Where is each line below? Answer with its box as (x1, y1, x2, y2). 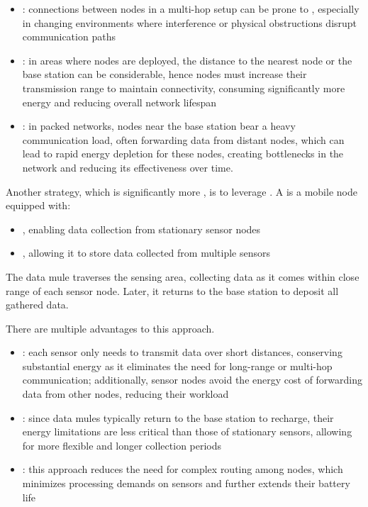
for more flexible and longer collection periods (22, 438, 222, 452)
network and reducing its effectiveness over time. (22, 160, 233, 174)
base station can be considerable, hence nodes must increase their (22, 67, 307, 82)
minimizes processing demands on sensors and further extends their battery (22, 476, 350, 491)
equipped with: (6, 198, 71, 213)
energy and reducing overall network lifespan (22, 94, 217, 109)
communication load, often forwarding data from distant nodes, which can (22, 132, 345, 147)
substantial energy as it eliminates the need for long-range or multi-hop (22, 358, 333, 373)
